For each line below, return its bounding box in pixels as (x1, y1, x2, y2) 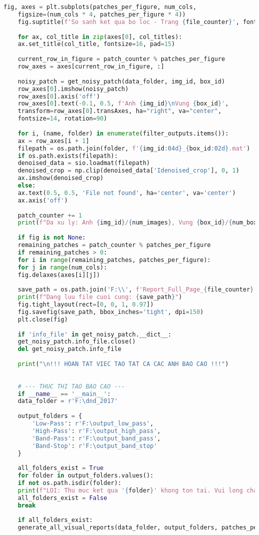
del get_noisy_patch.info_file (17, 345, 122, 353)
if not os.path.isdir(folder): (17, 479, 122, 486)
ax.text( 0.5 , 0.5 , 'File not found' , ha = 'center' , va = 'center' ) (17, 189, 236, 196)
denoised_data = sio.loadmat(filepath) (17, 159, 150, 167)
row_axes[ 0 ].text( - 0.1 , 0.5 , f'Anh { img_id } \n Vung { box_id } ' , (17, 100, 229, 107)
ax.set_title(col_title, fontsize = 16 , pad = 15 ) (17, 40, 175, 48)
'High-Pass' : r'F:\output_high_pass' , (32, 427, 161, 434)
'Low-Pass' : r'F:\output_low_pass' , (32, 420, 154, 427)
